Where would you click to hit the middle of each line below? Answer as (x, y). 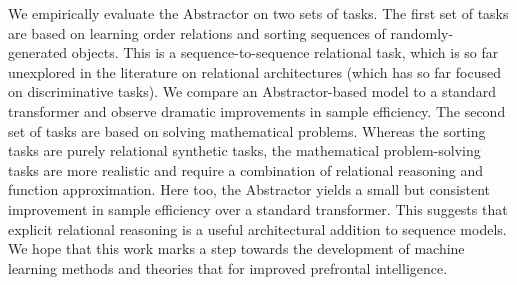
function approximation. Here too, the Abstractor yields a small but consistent (249, 189)
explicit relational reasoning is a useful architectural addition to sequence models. (257, 228)
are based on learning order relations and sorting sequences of (197, 32)
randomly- (422, 32)
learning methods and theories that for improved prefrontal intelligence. (228, 267)
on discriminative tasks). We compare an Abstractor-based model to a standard (252, 91)
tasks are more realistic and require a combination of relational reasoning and (246, 169)
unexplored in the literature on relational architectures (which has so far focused (254, 71)
